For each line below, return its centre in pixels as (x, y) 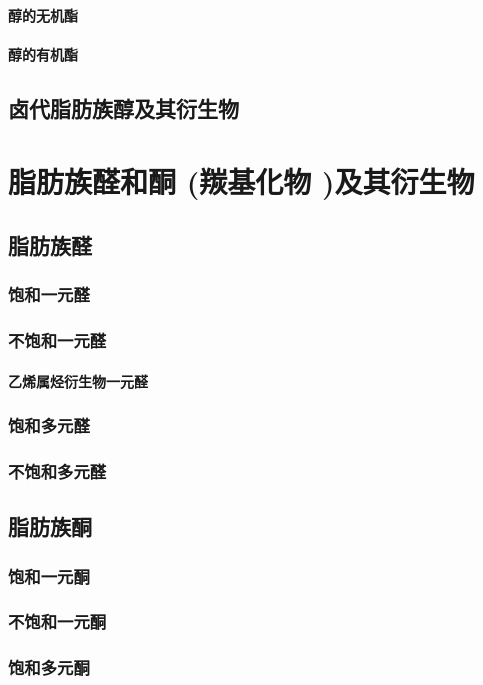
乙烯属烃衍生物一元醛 (78, 380)
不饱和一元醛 (57, 340)
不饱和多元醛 (57, 470)
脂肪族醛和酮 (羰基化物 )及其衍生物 (241, 181)
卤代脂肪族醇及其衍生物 (123, 107)
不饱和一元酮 (57, 621)
